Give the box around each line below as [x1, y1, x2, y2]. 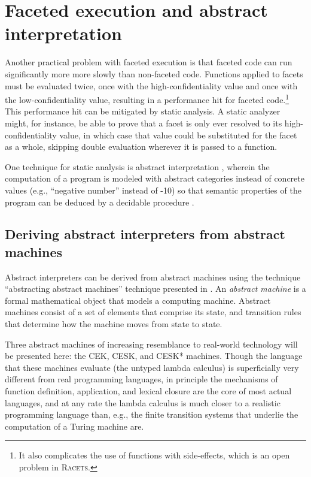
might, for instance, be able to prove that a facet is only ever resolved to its [5, 116, 282, 129]
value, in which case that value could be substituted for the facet [59, 128, 297, 141]
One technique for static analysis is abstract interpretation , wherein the [5, 160, 270, 173]
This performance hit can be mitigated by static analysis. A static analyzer [5, 105, 280, 117]
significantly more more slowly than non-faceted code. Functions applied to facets [5, 67, 303, 80]
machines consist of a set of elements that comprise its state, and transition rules [5, 306, 301, 318]
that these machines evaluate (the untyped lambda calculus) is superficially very [5, 361, 299, 373]
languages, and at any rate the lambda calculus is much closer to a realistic [5, 396, 280, 409]
